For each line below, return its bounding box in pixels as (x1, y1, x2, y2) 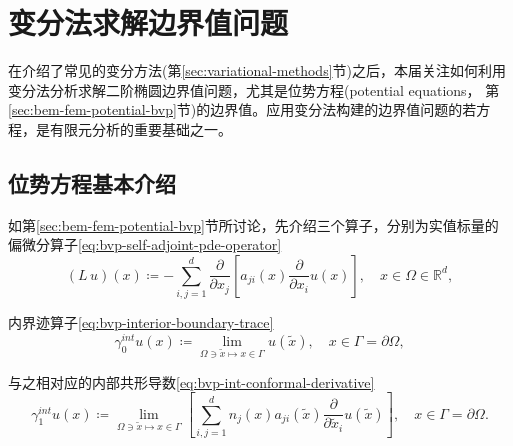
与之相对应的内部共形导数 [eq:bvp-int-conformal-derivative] (8, 371, 375, 392)
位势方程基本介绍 (8, 167, 176, 198)
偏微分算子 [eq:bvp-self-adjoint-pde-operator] (8, 234, 282, 255)
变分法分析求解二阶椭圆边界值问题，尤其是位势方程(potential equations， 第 (8, 79, 500, 100)
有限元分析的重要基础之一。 (49, 118, 232, 139)
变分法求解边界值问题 (8, 2, 289, 43)
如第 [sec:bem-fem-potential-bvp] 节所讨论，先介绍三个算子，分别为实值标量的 (8, 214, 499, 235)
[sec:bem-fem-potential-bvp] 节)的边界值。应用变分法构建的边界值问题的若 (8, 99, 477, 120)
